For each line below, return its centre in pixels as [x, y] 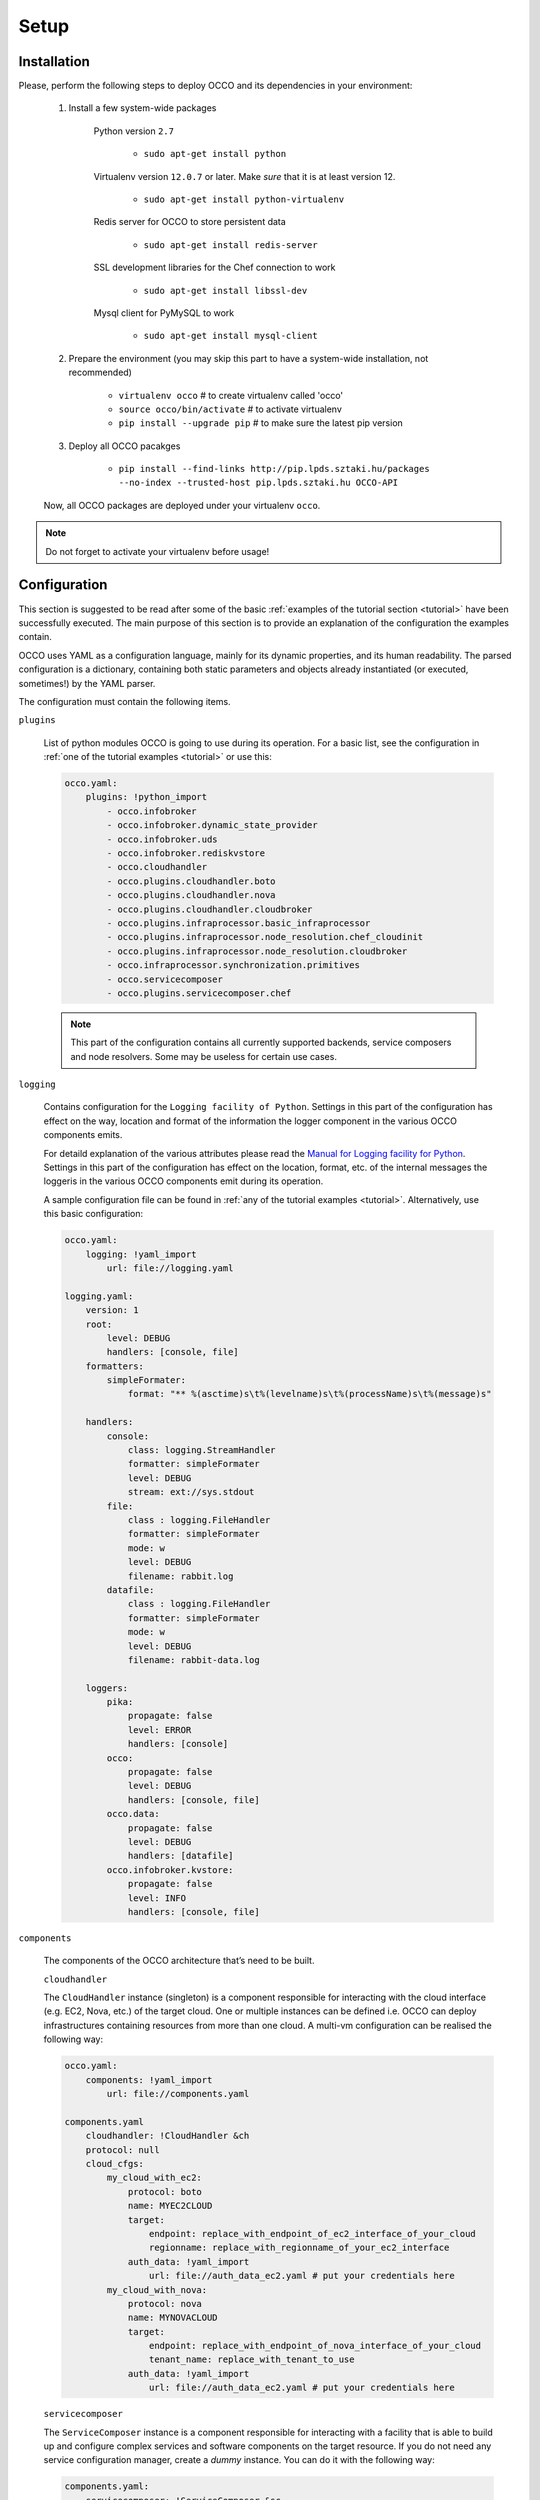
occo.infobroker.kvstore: [170, 1869]
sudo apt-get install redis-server [231, 244]
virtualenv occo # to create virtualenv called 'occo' [231, 395]
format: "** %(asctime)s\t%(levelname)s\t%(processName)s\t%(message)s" [309, 1394]
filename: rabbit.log [180, 1576]
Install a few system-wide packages [142, 108]
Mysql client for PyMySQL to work [164, 312]
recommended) [100, 372]
